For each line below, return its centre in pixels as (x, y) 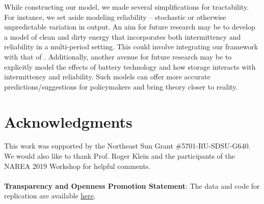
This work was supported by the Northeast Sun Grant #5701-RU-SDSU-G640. (127, 146)
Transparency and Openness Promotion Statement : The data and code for (132, 185)
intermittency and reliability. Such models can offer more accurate (107, 77)
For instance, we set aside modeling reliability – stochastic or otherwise (115, 17)
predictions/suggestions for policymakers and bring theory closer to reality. (121, 86)
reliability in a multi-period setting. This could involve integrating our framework (131, 47)
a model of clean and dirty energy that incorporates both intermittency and (123, 36)
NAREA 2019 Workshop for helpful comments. (77, 166)
